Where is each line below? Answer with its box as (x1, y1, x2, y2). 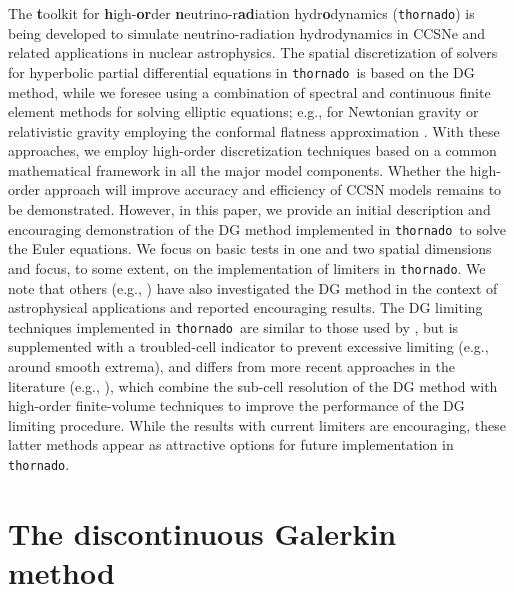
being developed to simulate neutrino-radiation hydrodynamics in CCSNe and (8, 22, 486, 43)
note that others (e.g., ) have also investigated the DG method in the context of (8, 277, 498, 298)
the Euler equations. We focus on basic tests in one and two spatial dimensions (8, 238, 492, 259)
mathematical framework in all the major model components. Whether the (8, 159, 466, 180)
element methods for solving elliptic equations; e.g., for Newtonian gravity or (8, 101, 479, 122)
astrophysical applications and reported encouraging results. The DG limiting (8, 297, 483, 318)
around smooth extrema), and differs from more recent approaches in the (8, 356, 455, 376)
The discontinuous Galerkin (8, 512, 397, 553)
